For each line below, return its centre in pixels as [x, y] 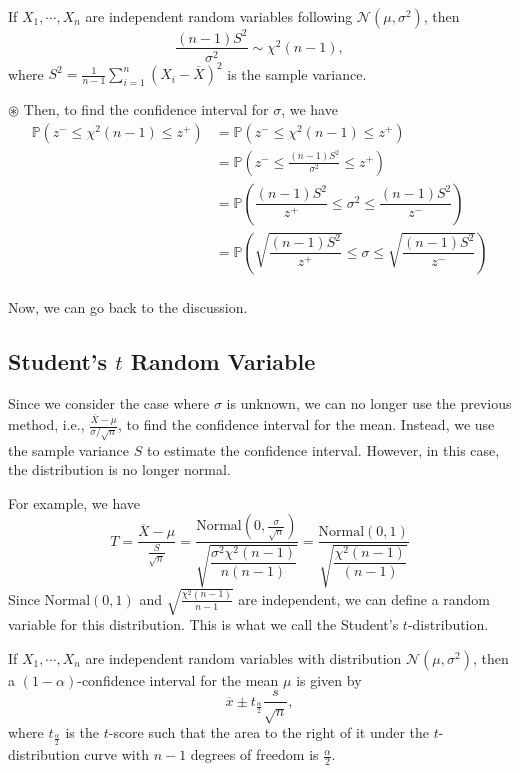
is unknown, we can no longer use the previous [369, 402]
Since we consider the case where [109, 402]
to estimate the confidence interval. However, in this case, [323, 449]
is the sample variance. [297, 73]
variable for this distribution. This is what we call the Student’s [203, 624]
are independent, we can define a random [364, 598]
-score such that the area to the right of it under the [269, 732]
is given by [329, 679]
